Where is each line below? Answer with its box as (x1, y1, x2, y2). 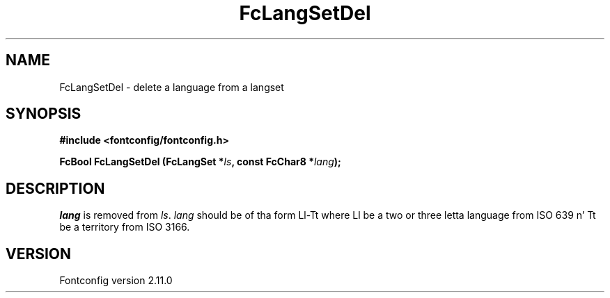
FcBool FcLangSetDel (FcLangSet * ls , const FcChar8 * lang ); (59, 156, 341, 168)
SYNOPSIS (6, 105, 81, 123)
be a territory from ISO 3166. (59, 221, 190, 233)
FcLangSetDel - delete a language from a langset (59, 81, 284, 93)
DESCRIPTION (6, 179, 105, 197)
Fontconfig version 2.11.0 (59, 274, 173, 287)
